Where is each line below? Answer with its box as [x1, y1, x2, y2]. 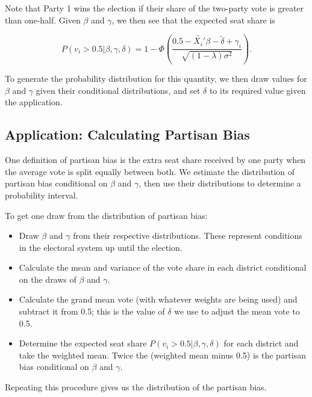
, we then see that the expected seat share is [111, 13, 275, 26]
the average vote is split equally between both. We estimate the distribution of [5, 165, 295, 177]
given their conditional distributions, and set [36, 84, 201, 96]
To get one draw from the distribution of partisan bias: [5, 209, 208, 221]
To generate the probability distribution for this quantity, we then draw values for [5, 72, 307, 85]
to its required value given [209, 84, 306, 96]
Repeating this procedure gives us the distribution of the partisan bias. [5, 381, 267, 393]
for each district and [223, 337, 299, 349]
